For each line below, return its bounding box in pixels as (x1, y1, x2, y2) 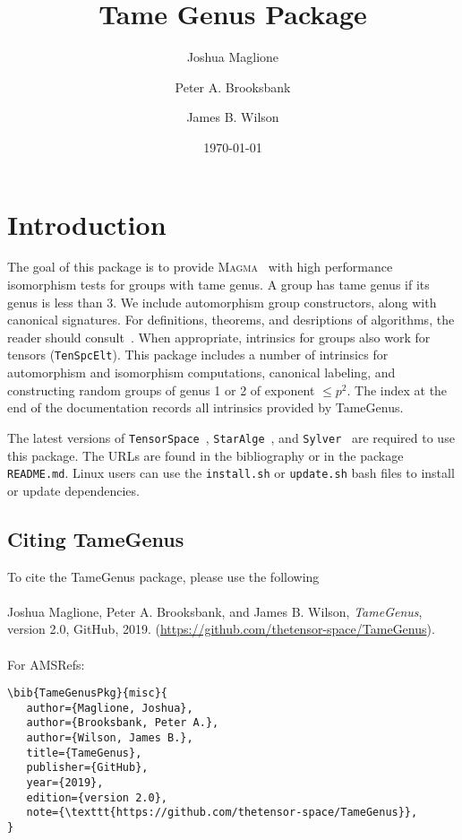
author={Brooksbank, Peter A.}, (26, 716, 219, 730)
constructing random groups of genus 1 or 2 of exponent (7, 380, 315, 399)
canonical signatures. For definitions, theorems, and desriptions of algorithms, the (7, 310, 455, 329)
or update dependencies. (7, 481, 140, 499)
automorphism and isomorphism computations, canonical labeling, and (7, 363, 396, 382)
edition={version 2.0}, (26, 791, 167, 804)
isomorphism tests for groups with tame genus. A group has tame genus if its (7, 275, 430, 294)
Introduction (7, 205, 167, 242)
